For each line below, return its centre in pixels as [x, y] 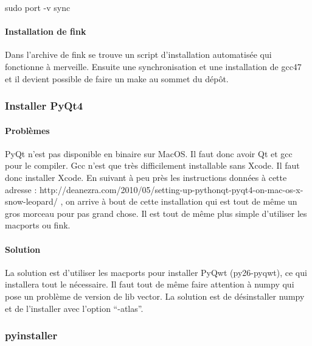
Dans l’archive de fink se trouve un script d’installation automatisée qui [138, 55]
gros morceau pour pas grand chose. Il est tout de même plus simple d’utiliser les [156, 213]
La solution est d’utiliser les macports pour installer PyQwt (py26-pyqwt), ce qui [156, 272]
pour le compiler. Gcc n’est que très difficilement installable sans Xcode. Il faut [152, 165]
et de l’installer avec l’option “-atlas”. [74, 308]
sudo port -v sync [38, 7]
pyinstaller [31, 335]
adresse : [21, 189]
